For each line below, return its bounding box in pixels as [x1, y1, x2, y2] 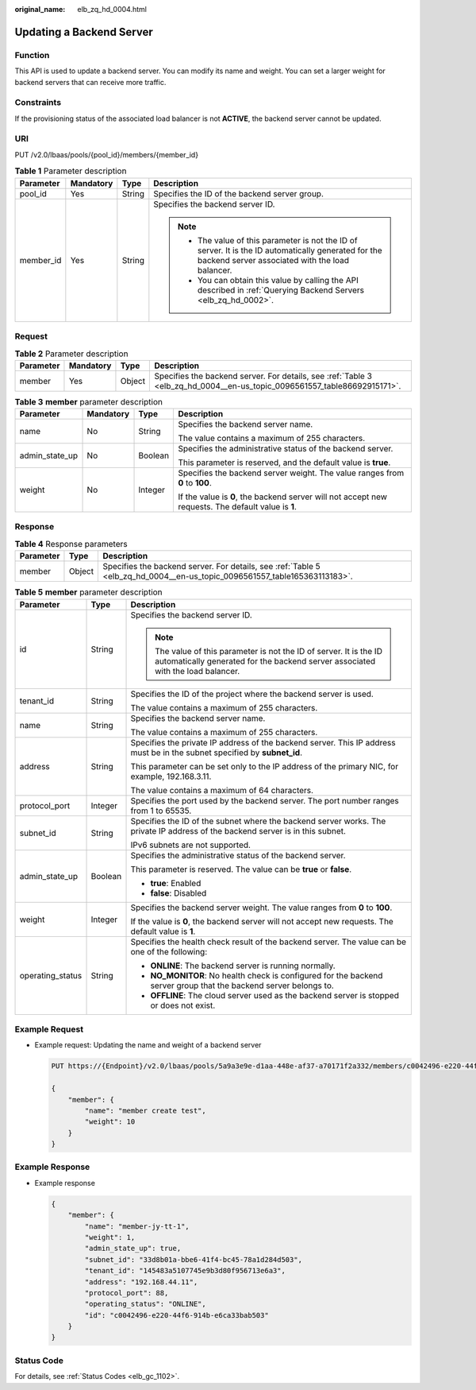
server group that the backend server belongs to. [150, 980, 335, 991]
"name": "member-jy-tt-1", [84, 1222, 190, 1231]
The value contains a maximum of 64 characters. [130, 784, 313, 796]
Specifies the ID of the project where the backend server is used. [130, 688, 374, 699]
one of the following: [130, 946, 208, 957]
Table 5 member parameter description [14, 587, 163, 598]
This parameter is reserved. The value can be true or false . [130, 863, 352, 874]
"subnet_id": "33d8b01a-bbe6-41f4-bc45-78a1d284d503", [84, 1255, 303, 1264]
